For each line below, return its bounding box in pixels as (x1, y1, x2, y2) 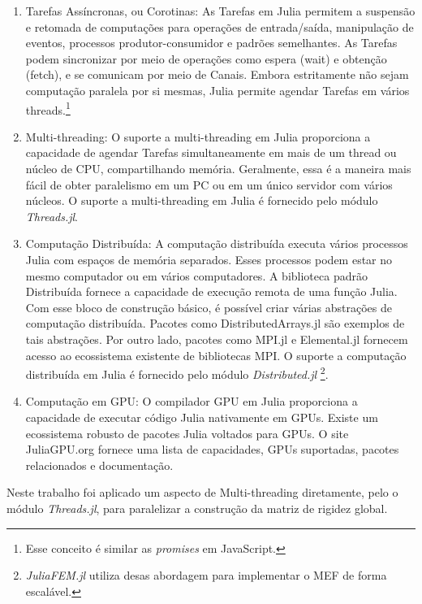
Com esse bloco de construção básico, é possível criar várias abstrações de (25, 298, 392, 315)
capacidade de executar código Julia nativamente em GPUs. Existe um (25, 408, 378, 425)
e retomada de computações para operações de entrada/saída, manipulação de (25, 18, 414, 35)
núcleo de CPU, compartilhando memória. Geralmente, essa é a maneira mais (25, 160, 411, 176)
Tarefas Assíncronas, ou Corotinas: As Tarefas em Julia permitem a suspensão (25, 2, 416, 19)
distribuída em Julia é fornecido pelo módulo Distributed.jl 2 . (25, 363, 329, 382)
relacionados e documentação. (25, 456, 174, 473)
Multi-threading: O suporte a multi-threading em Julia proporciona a (25, 128, 371, 145)
